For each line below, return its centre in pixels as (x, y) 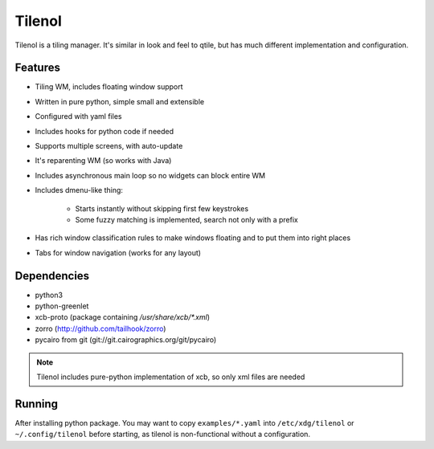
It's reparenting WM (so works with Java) (103, 161)
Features (37, 68)
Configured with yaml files (78, 116)
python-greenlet (62, 306)
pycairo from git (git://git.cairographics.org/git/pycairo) (126, 340)
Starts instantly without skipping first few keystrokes (162, 208)
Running (37, 404)
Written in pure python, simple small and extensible (120, 101)
